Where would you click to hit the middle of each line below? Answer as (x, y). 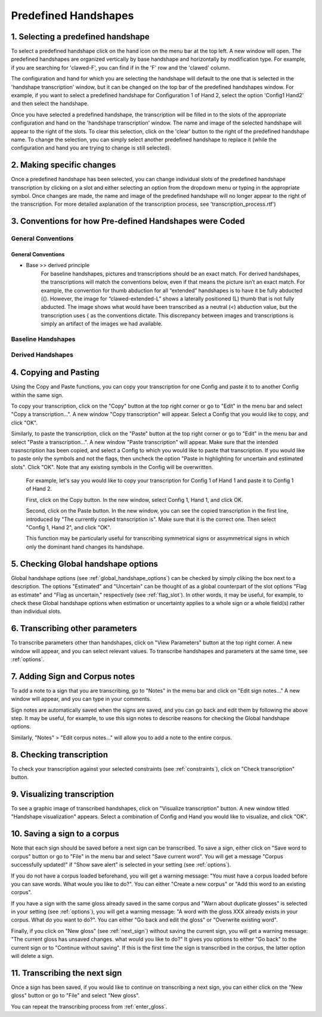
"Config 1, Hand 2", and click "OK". (69, 528)
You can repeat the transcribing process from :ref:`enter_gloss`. (89, 1006)
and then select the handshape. (50, 104)
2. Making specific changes (64, 165)
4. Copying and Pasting (55, 373)
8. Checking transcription (60, 754)
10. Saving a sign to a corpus (65, 834)
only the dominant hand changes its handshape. (85, 547)
